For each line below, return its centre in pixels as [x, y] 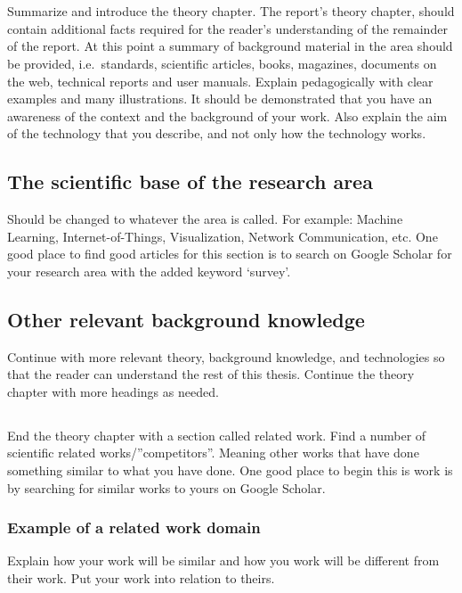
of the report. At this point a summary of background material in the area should [230, 46]
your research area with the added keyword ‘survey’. [149, 271]
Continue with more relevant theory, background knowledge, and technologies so [226, 356]
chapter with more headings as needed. [113, 391]
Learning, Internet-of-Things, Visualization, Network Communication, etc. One [223, 236]
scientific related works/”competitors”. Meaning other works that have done [213, 453]
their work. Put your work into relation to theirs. [141, 578]
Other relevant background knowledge [186, 319]
